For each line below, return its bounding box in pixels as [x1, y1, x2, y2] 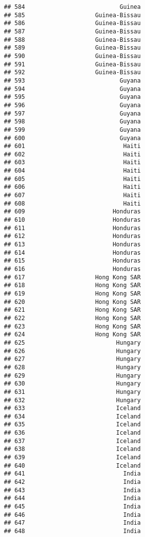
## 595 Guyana [4, 93, 141, 101]
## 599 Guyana [4, 126, 141, 133]
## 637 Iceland [4, 437, 141, 445]
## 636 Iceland [4, 429, 141, 437]
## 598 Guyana [4, 118, 141, 125]
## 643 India [4, 486, 141, 494]
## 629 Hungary [4, 372, 141, 379]
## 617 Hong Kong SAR [4, 273, 141, 281]
